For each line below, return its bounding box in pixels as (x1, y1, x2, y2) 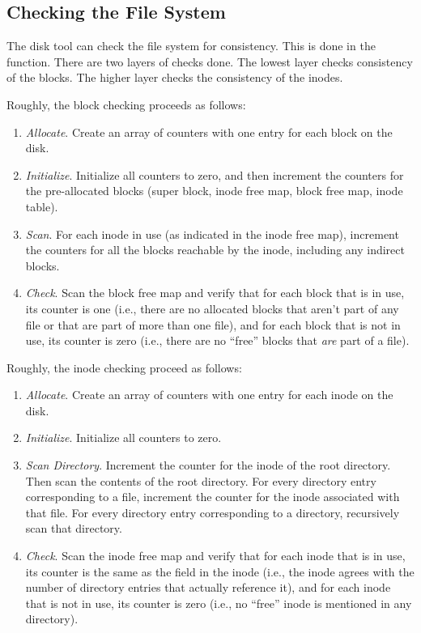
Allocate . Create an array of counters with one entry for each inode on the (25, 386, 393, 403)
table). (25, 198, 58, 215)
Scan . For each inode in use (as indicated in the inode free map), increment (25, 225, 399, 242)
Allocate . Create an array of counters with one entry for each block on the (25, 123, 393, 140)
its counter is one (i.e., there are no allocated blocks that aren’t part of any (25, 300, 399, 316)
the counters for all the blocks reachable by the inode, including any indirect (25, 241, 405, 258)
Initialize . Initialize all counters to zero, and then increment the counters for (25, 166, 404, 183)
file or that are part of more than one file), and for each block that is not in (25, 316, 401, 333)
